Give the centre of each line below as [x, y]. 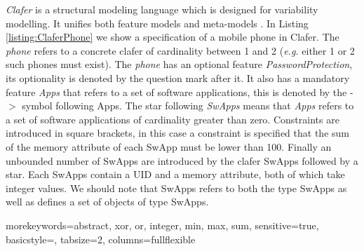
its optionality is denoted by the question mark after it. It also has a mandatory [178, 77]
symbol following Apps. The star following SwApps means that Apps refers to [188, 106]
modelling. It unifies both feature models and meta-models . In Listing [157, 23]
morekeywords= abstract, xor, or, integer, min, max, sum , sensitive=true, [162, 225]
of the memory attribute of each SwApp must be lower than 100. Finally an [169, 146]
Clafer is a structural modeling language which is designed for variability [162, 9]
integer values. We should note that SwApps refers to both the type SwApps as [176, 188]
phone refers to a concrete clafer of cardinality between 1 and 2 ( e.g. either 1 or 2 [180, 50]
